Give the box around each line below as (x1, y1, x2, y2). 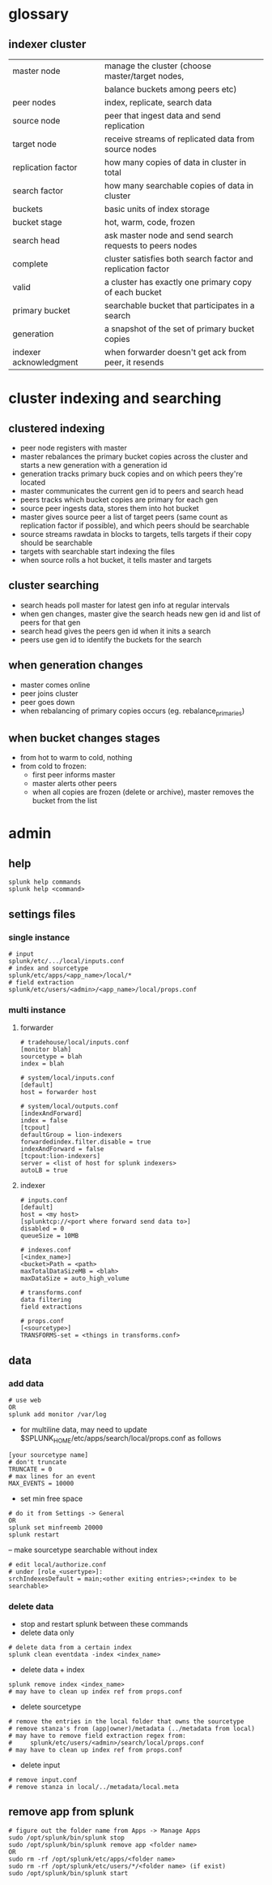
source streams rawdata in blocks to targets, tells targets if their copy (19, 530, 253, 538)
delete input (19, 1760, 61, 1770)
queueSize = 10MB (19, 1232, 79, 1240)
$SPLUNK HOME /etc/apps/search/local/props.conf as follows (19, 1433, 222, 1445)
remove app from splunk (8, 1805, 134, 1819)
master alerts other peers (32, 779, 117, 789)
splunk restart (8, 1530, 60, 1539)
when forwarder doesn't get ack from (104, 347, 247, 357)
